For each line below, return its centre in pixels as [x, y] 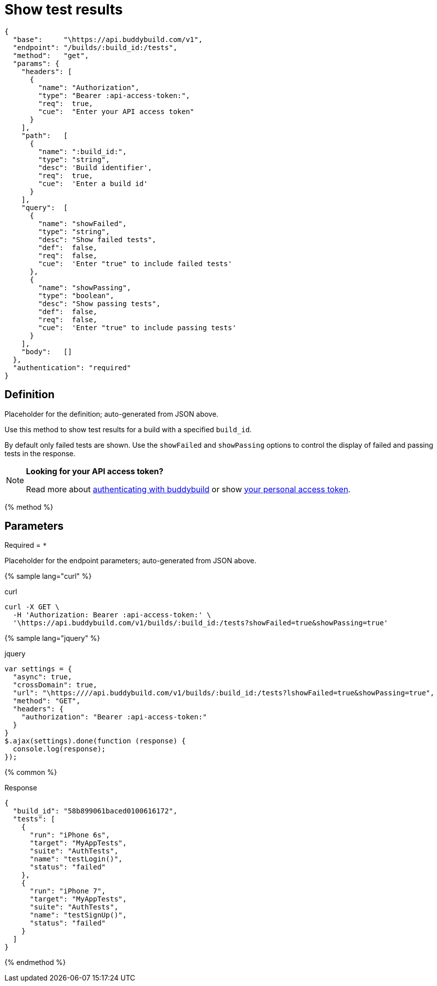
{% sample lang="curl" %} [48, 576]
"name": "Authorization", [89, 87]
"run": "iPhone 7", [68, 891]
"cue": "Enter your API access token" [116, 111]
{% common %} [31, 772]
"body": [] [46, 351]
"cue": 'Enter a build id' [93, 183]
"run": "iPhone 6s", [70, 835]
